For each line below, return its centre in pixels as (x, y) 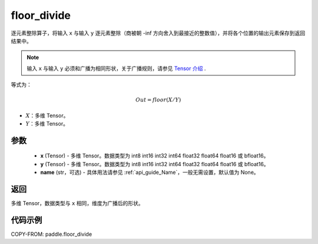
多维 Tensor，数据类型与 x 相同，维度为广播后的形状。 (77, 203)
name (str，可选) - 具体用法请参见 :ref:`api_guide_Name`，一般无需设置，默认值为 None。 (150, 172)
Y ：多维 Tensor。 (47, 124)
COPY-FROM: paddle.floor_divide (52, 234)
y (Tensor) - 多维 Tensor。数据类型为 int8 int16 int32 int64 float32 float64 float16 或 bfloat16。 (155, 164)
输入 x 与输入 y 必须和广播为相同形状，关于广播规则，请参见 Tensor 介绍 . (116, 68)
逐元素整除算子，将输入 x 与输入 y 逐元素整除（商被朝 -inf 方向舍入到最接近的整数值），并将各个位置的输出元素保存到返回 (158, 33)
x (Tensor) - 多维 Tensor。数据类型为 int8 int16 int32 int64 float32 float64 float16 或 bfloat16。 (155, 156)
